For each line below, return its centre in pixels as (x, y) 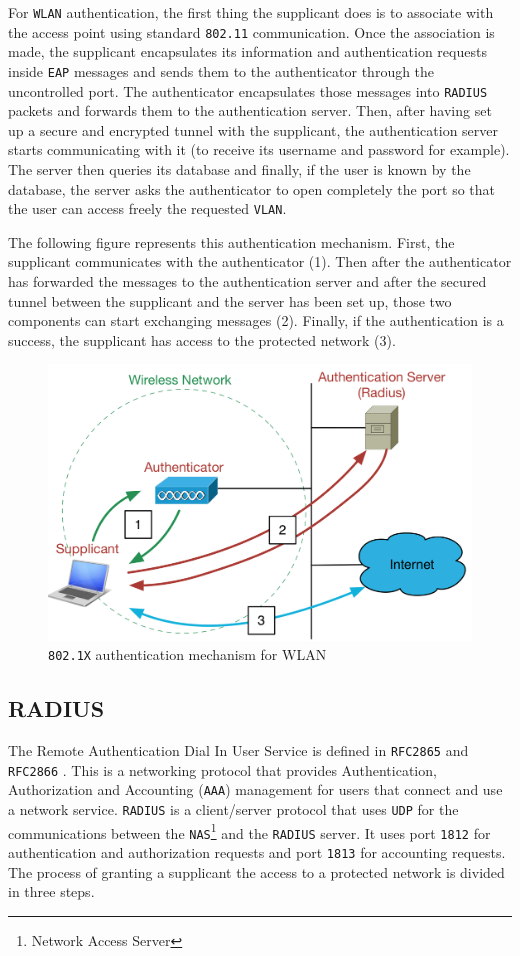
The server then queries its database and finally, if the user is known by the (239, 169)
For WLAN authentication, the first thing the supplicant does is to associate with (251, 12)
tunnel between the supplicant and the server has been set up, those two (230, 300)
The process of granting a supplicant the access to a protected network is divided (256, 871)
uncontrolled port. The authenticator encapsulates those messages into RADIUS (248, 90)
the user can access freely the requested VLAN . (147, 208)
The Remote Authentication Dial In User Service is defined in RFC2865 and (238, 750)
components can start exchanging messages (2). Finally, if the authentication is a (256, 320)
